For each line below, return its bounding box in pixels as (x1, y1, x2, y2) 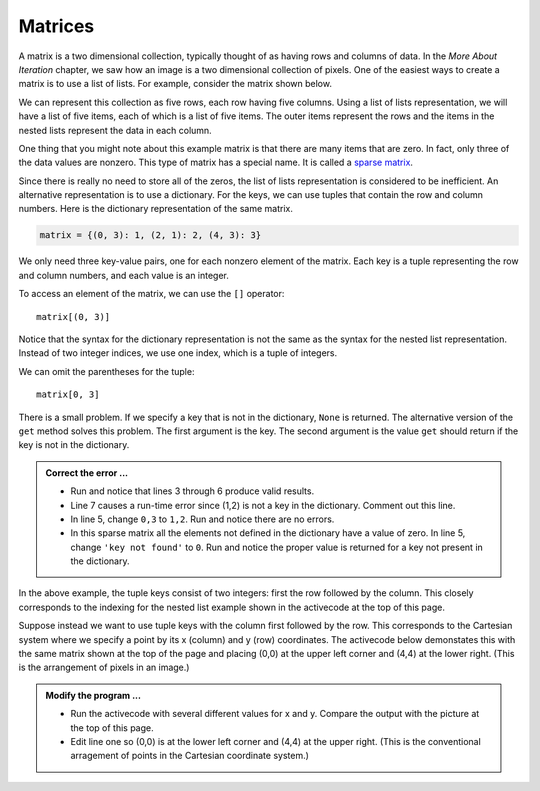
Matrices (18, 15, 95, 37)
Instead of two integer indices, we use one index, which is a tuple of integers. (18, 347, 338, 359)
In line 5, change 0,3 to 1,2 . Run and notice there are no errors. (70, 513, 335, 525)
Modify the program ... (45, 689, 142, 701)
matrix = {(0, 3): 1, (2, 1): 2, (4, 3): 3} (39, 230, 262, 241)
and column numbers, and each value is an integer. (18, 269, 230, 281)
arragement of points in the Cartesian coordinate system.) (70, 750, 310, 762)
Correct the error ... (45, 466, 129, 479)
